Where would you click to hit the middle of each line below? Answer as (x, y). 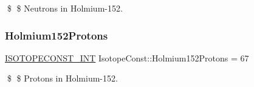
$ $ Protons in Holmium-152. (62, 78)
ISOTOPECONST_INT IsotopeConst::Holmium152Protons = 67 (127, 57)
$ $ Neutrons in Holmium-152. (65, 8)
